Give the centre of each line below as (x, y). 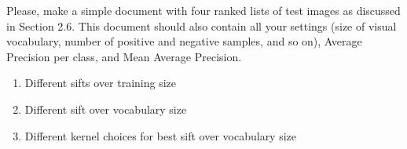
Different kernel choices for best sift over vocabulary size (161, 135)
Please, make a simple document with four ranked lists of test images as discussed (203, 10)
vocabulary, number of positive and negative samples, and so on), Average (184, 41)
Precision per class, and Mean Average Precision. (124, 56)
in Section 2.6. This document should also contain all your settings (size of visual (202, 25)
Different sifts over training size (101, 83)
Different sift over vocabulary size (106, 109)
